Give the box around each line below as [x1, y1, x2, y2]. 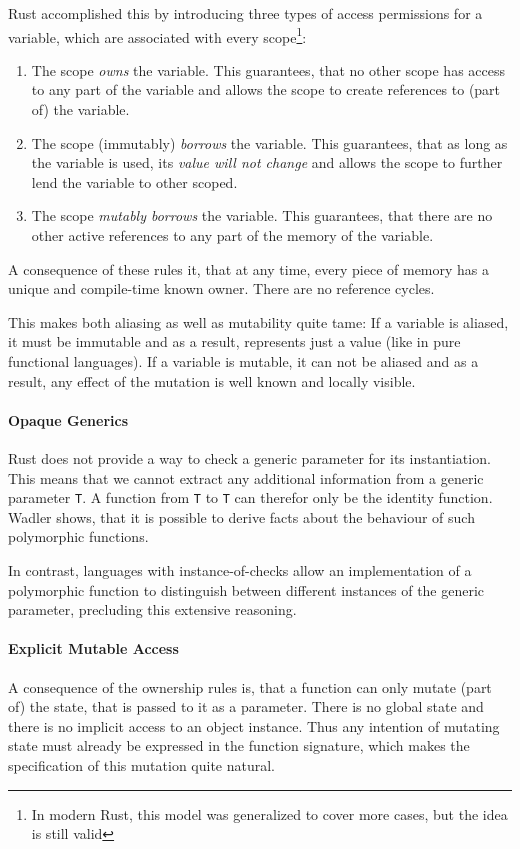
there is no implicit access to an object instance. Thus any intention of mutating [8, 715, 500, 736]
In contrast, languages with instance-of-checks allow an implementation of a [8, 559, 472, 580]
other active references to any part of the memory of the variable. [31, 225, 434, 245]
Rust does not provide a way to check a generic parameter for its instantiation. [8, 447, 491, 468]
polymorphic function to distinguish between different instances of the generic [8, 579, 485, 600]
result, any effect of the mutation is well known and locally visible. [8, 370, 416, 391]
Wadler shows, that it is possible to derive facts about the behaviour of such [8, 506, 475, 527]
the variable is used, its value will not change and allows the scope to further [31, 152, 503, 173]
